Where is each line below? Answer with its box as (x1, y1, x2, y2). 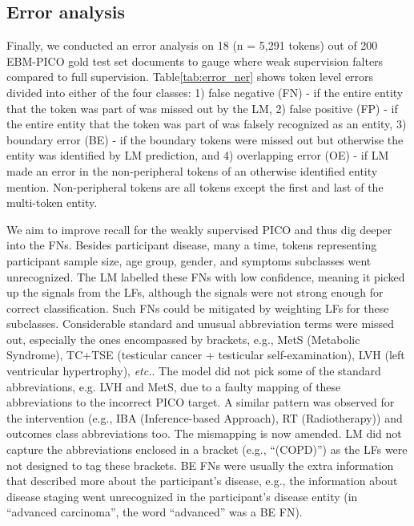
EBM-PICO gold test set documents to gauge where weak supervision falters (6, 52, 384, 69)
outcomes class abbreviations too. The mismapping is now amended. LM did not (6, 425, 402, 442)
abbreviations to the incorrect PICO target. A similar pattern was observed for (6, 394, 395, 411)
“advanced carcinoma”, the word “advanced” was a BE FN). (6, 504, 303, 520)
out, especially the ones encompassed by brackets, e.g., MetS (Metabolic (6, 330, 360, 347)
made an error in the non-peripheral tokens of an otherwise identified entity (6, 162, 378, 179)
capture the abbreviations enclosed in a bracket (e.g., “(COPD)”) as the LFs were (6, 441, 408, 458)
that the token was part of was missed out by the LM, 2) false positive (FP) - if (6, 99, 398, 116)
